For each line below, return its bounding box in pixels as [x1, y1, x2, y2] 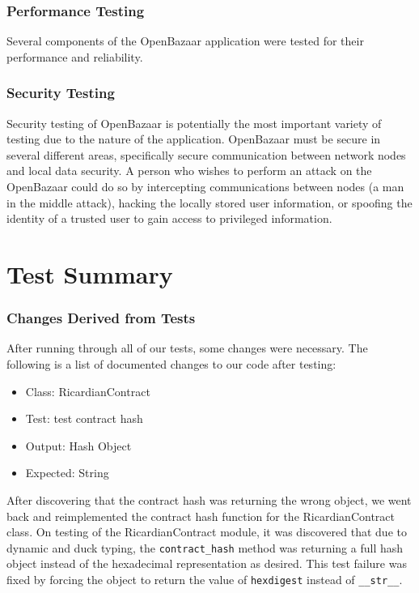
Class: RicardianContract [25, 382, 150, 399]
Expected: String [25, 464, 109, 481]
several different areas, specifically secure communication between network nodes [6, 146, 406, 163]
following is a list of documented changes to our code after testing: [6, 355, 336, 372]
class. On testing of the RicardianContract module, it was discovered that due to [6, 523, 407, 540]
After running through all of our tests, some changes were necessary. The [6, 339, 368, 356]
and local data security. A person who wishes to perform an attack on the [6, 162, 372, 179]
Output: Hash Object [25, 437, 132, 454]
